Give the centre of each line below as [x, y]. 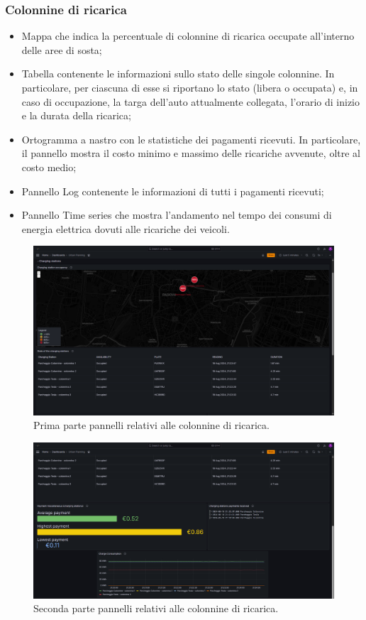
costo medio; [49, 167]
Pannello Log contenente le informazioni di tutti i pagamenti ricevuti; [173, 191]
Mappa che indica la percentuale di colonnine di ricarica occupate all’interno [188, 36]
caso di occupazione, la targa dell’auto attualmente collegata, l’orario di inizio [191, 101]
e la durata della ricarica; [76, 115]
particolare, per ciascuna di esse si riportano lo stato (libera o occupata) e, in [190, 87]
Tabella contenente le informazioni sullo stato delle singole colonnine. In [178, 74]
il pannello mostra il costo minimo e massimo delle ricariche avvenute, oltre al [191, 153]
